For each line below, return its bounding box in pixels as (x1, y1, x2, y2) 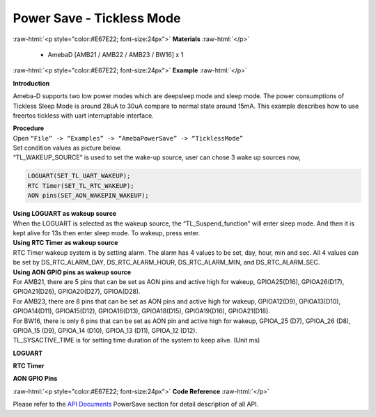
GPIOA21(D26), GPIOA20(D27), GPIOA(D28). (13, 288, 141, 296)
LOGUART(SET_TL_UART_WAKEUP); (27, 172, 131, 180)
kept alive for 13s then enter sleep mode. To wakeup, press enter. (13, 228, 201, 237)
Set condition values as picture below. (13, 143, 122, 152)
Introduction (13, 79, 50, 87)
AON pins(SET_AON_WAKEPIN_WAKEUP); (27, 191, 149, 200)
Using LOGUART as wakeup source (13, 210, 117, 218)
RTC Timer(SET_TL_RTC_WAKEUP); (27, 182, 135, 189)
